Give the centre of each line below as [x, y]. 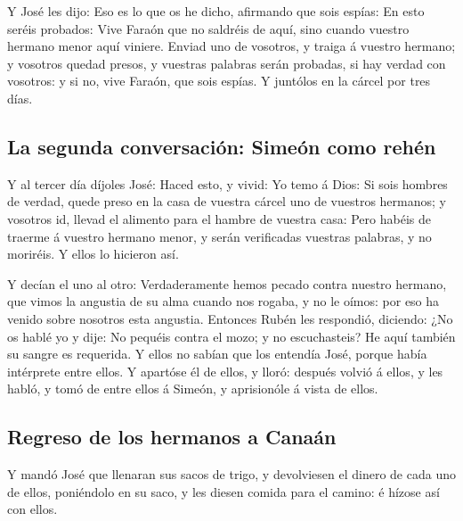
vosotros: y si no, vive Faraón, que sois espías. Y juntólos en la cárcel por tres [219, 81]
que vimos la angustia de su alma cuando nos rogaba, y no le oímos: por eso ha [223, 301]
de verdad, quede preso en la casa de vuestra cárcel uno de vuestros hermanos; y [227, 201]
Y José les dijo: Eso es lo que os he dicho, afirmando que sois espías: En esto [216, 11]
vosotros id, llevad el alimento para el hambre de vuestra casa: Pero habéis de [219, 218]
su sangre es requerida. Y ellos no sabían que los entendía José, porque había [217, 354]
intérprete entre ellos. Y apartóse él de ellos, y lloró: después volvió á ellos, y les [225, 371]
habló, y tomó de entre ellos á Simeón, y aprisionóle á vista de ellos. [193, 389]
